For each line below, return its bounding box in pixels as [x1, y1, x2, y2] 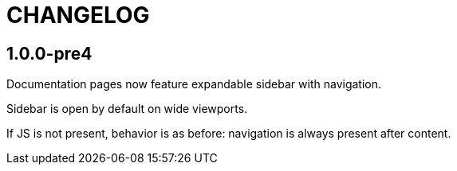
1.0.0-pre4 [6, 43, 93, 64]
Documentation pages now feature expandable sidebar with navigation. [6, 77, 382, 91]
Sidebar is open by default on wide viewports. [6, 102, 248, 116]
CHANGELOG [6, 2, 150, 29]
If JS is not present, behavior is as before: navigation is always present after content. [6, 126, 451, 141]
